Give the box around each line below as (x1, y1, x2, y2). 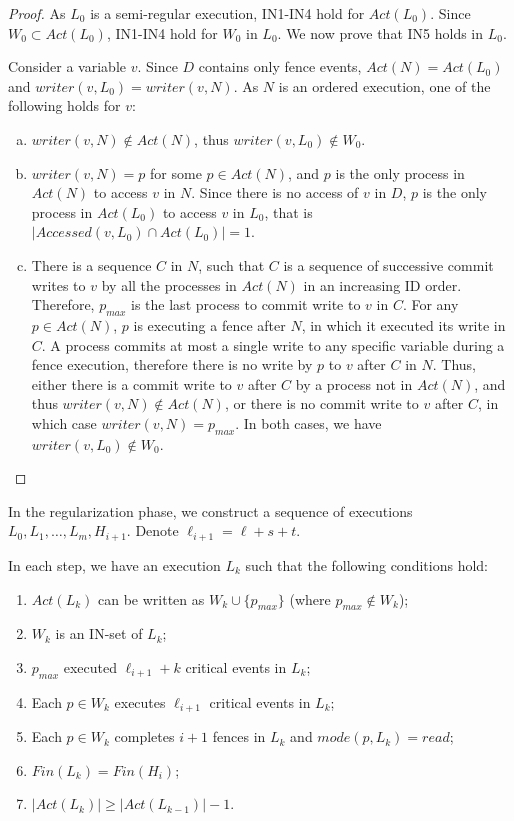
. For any (402, 294, 459, 315)
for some (150, 162, 202, 183)
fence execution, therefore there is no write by (31, 354, 313, 375)
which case (31, 412, 97, 433)
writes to (31, 274, 86, 295)
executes (114, 691, 166, 712)
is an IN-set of (55, 623, 143, 644)
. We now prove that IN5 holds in (277, 22, 484, 43)
